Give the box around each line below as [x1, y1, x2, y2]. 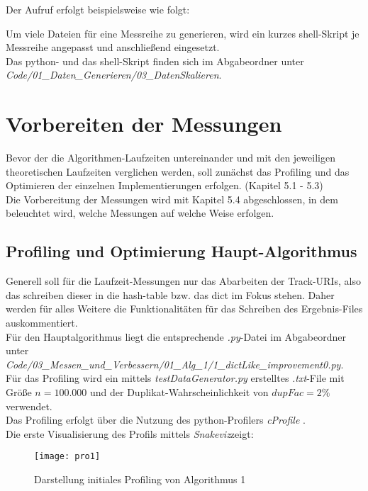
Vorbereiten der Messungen [6, 109, 282, 138]
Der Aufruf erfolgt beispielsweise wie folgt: [6, 2, 190, 16]
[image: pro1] [34, 451, 101, 462]
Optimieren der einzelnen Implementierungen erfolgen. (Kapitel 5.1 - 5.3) [6, 178, 323, 193]
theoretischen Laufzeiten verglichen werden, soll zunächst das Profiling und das [6, 164, 350, 179]
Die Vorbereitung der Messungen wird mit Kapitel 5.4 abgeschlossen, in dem [6, 191, 338, 206]
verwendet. [6, 398, 52, 413]
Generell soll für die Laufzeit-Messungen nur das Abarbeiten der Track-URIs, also [6, 273, 361, 288]
